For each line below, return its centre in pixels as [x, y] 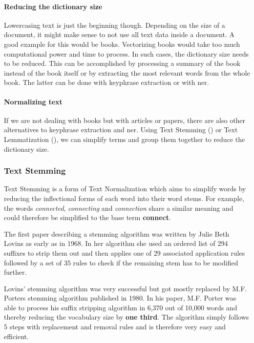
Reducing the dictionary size [53, 6]
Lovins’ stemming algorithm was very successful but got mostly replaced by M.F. [126, 288]
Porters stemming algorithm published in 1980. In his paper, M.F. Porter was [120, 298]
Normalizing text [33, 101]
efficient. [16, 336]
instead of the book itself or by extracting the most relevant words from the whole [127, 72]
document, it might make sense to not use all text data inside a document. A [119, 34]
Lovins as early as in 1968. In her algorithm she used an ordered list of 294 [116, 243]
